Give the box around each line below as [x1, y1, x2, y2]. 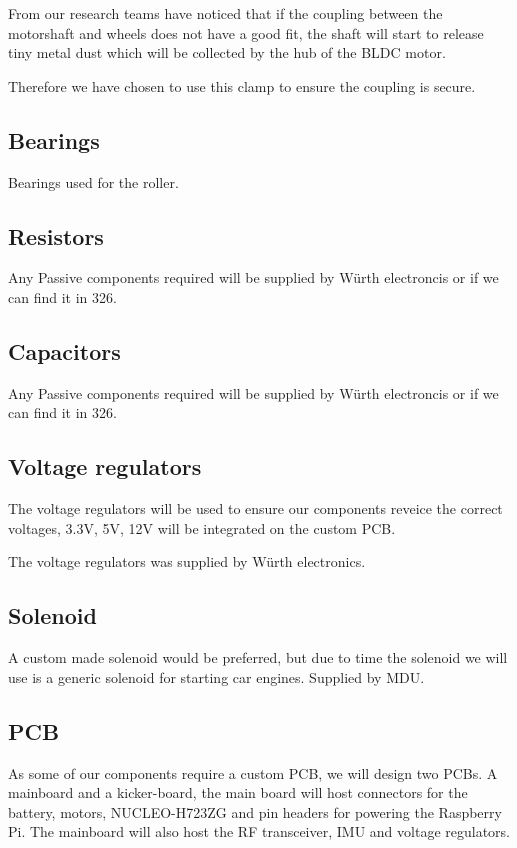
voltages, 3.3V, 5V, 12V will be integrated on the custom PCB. [8, 517, 396, 538]
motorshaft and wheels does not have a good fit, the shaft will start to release [8, 22, 484, 43]
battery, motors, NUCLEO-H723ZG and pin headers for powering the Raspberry [8, 801, 502, 822]
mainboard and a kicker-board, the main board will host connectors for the [8, 782, 468, 803]
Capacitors [8, 335, 121, 366]
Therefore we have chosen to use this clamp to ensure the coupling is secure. [8, 75, 476, 96]
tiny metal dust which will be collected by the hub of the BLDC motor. [8, 42, 446, 63]
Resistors [8, 220, 104, 251]
